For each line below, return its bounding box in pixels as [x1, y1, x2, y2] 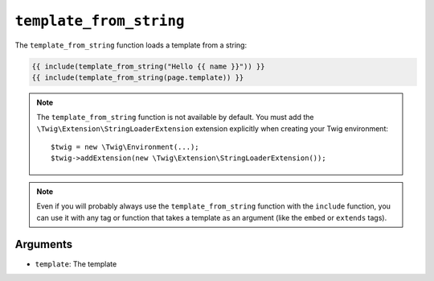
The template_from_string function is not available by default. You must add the [36, 113, 314, 122]
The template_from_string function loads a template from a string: [14, 40, 248, 50]
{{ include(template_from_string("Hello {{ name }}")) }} [31, 61, 265, 71]
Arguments [14, 238, 73, 251]
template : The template [35, 258, 117, 269]
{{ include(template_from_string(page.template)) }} [31, 72, 244, 82]
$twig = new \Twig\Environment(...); [51, 143, 200, 152]
